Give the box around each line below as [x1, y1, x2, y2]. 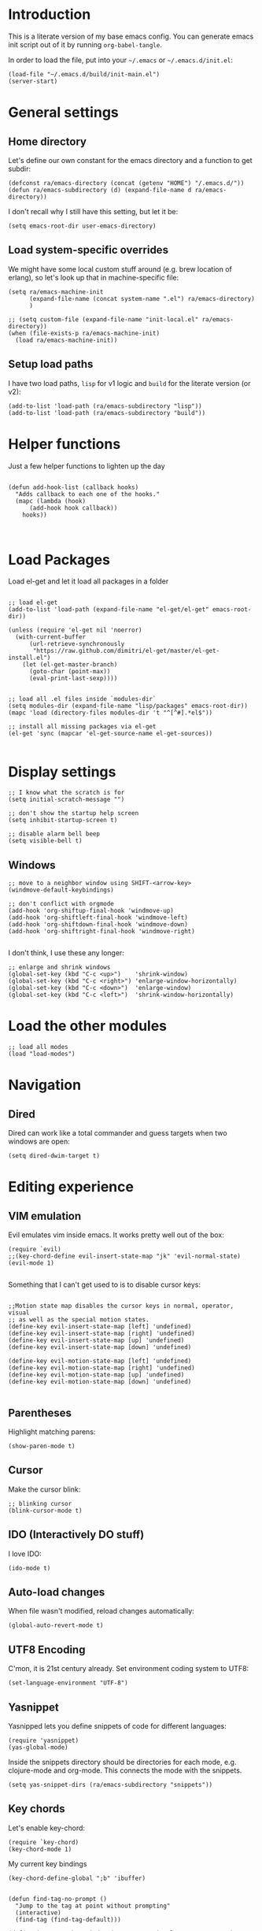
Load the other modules [8, 1017, 168, 1035]
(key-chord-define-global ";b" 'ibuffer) [8, 1874, 146, 1882]
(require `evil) [8, 1246, 61, 1254]
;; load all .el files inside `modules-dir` [8, 695, 157, 703]
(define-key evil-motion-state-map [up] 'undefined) [8, 1371, 185, 1379]
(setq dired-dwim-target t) [8, 1152, 101, 1160]
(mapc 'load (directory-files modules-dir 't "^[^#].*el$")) [8, 709, 213, 717]
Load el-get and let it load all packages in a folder [8, 576, 169, 586]
